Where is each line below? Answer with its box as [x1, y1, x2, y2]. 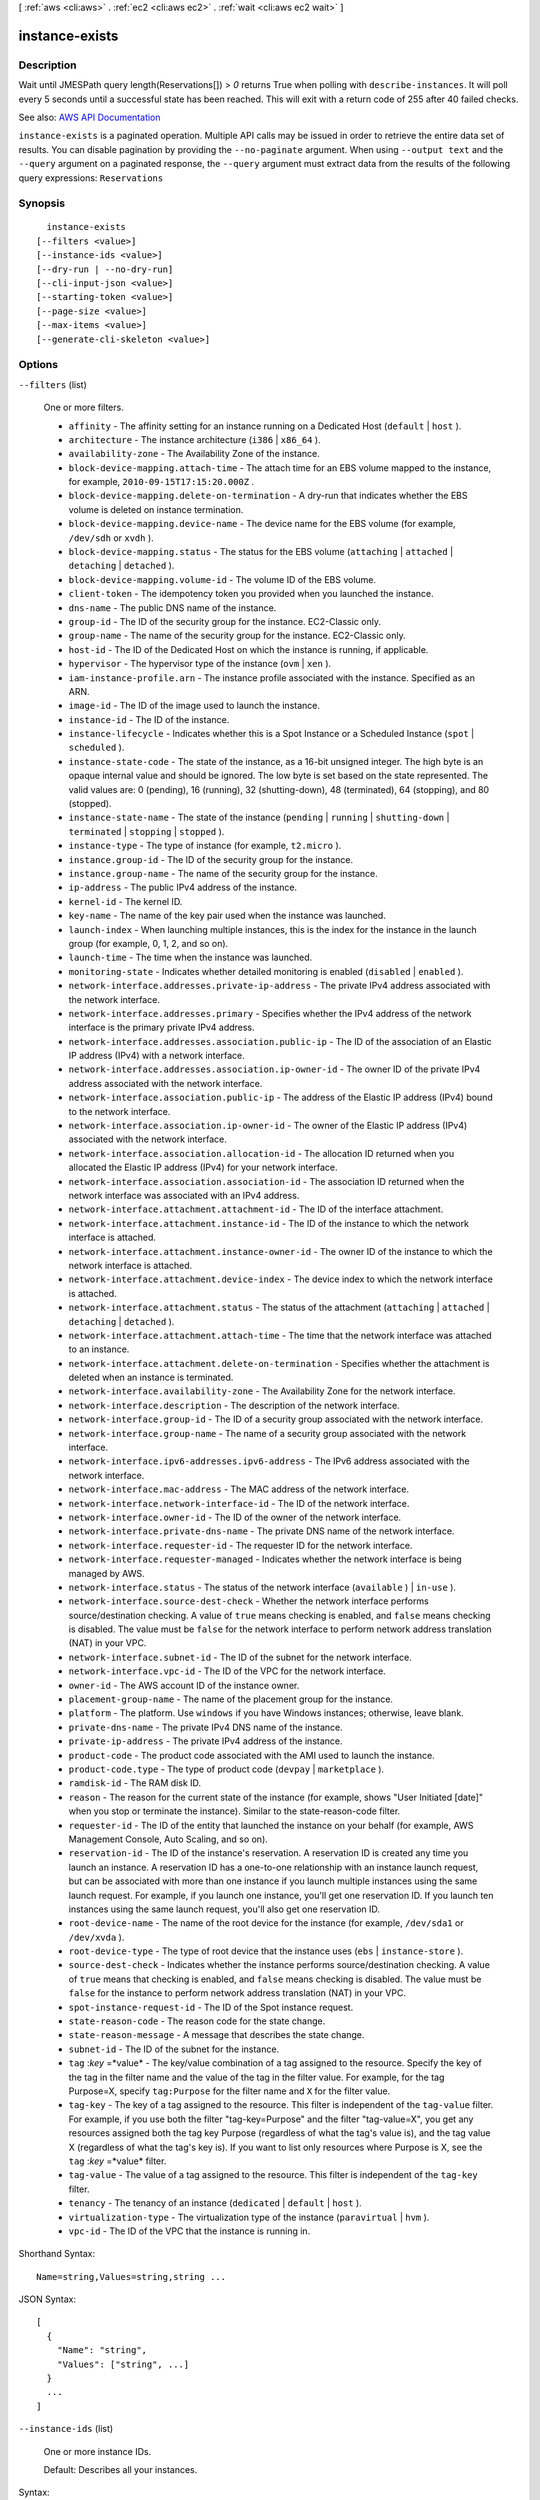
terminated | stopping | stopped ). [68, 825, 225, 837]
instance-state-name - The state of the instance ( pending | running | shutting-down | [68, 811, 450, 824]
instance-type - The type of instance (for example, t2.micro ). [68, 840, 342, 852]
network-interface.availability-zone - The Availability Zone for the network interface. [68, 1385, 456, 1397]
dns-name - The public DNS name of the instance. [68, 601, 277, 614]
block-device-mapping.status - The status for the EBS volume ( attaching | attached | [68, 546, 454, 558]
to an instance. [68, 1343, 130, 1355]
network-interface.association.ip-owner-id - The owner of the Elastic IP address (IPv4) [68, 1120, 468, 1132]
